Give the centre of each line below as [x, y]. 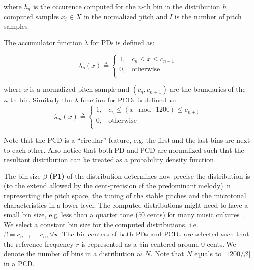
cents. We [222, 244]
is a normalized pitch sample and [80, 89]
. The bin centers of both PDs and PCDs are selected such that [154, 234]
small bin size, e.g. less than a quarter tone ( [71, 215]
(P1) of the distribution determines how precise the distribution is [150, 176]
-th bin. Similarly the [40, 100]
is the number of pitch [208, 16]
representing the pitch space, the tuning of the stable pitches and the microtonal [125, 195]
